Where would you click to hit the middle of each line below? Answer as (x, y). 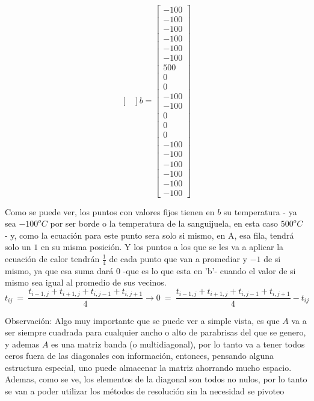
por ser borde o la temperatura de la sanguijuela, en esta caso (164, 223)
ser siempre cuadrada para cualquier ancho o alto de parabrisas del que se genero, (155, 332)
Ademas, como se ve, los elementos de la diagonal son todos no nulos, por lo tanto (156, 379)
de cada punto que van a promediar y (178, 259)
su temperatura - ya (260, 211)
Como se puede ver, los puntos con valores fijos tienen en (110, 211)
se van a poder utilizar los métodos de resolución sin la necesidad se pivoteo (145, 391)
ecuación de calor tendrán (52, 259)
